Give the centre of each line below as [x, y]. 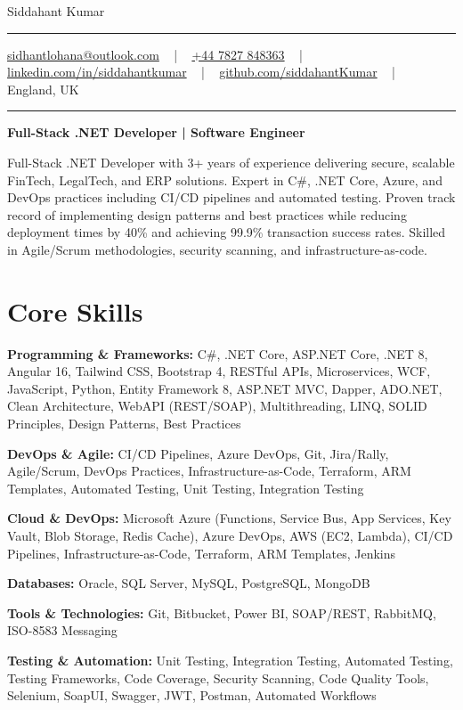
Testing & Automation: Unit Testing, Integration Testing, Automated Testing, [230, 660]
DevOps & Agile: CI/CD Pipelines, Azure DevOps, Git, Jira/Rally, [198, 453]
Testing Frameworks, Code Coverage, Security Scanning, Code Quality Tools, [218, 677]
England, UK [43, 89]
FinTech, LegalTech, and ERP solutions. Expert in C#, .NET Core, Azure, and [225, 180]
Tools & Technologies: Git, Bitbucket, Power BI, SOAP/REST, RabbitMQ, [222, 612]
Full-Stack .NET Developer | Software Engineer [156, 132]
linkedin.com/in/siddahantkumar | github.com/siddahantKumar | [201, 72]
